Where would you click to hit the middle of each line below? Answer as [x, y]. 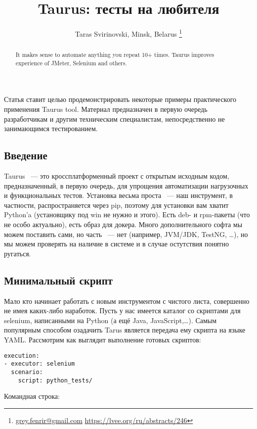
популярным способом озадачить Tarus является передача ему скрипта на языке [125, 330]
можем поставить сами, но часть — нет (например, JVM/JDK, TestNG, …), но [126, 234]
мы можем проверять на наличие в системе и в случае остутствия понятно [116, 244]
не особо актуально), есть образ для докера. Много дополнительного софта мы [123, 224]
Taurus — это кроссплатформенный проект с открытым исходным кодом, [117, 176]
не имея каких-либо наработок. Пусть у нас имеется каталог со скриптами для [122, 310]
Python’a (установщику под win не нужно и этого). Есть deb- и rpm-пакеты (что [127, 214]
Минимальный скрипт [59, 280]
